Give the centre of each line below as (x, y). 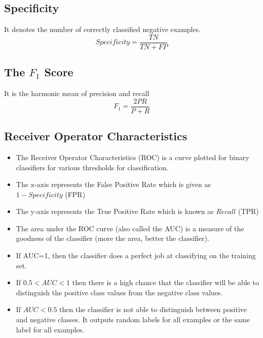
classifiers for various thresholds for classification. (92, 167)
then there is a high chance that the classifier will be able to (165, 282)
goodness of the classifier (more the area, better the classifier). (112, 238)
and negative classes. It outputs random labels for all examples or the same (133, 319)
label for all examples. (50, 329)
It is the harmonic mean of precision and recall (77, 93)
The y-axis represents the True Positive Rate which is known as (115, 211)
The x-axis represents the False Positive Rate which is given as (113, 184)
